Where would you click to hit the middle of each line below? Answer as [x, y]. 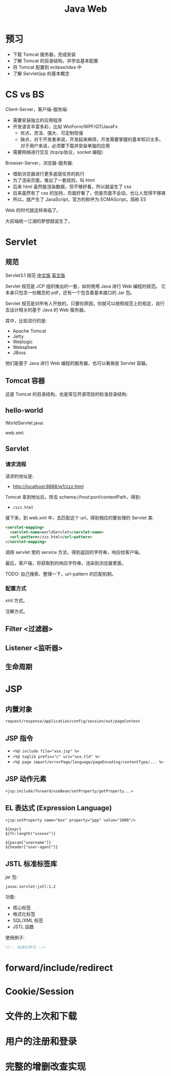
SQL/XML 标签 [28, 921]
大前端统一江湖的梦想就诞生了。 [39, 221]
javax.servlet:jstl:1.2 [31, 887]
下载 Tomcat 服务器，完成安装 [44, 54]
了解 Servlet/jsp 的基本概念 [41, 73]
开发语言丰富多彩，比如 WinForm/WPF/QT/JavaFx [65, 126]
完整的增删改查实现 [46, 1067]
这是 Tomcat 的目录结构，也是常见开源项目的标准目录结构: [67, 394]
